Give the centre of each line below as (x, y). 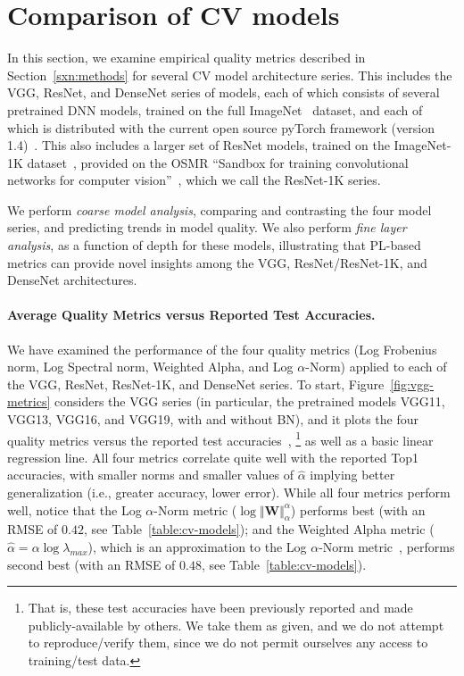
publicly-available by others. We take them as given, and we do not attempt (236, 625)
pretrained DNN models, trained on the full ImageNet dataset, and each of (215, 109)
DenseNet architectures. (72, 280)
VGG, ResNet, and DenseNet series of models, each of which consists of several (224, 92)
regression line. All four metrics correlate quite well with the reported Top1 (213, 457)
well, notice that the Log (75, 509)
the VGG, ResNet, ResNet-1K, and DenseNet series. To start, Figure (196, 384)
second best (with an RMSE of (91, 564)
